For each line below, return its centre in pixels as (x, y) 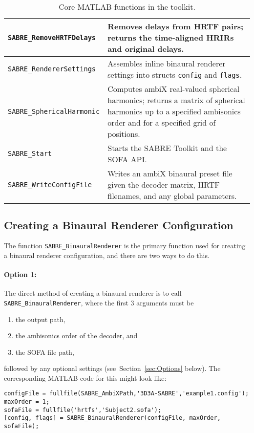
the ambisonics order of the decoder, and (76, 336)
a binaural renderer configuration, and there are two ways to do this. (107, 255)
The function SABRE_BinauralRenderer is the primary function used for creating (125, 246)
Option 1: (20, 274)
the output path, (40, 319)
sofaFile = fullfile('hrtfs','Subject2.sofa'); (83, 410)
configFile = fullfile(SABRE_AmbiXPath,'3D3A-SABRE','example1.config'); (127, 394)
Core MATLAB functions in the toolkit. (127, 7)
